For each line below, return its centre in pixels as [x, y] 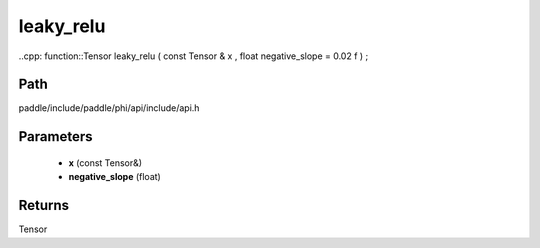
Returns [44, 205]
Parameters [55, 136]
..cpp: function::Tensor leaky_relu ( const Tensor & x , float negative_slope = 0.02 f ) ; [193, 56]
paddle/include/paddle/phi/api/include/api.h [109, 108]
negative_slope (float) [115, 177]
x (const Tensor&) [105, 162]
